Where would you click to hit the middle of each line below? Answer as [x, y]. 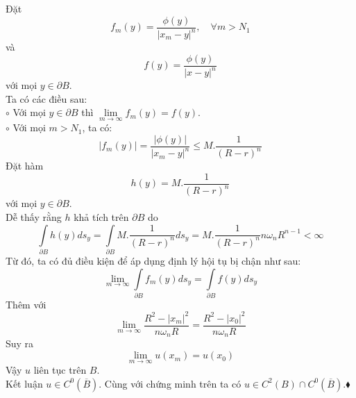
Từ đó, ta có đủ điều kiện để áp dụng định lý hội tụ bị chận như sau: [153, 260]
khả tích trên [101, 217]
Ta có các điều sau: [46, 98]
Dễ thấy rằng [34, 217]
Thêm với [26, 304]
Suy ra [20, 343]
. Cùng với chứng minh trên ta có [170, 383]
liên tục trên [60, 370]
